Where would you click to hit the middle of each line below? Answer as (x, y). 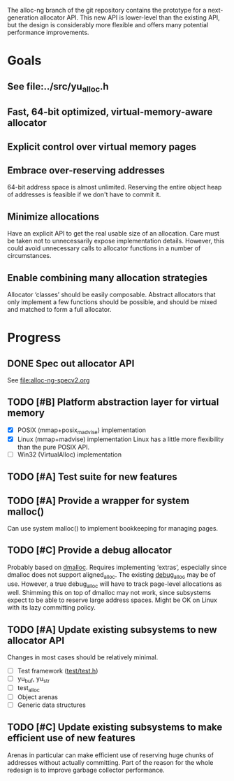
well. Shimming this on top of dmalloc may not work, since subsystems (109, 593)
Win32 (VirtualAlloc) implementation (70, 454)
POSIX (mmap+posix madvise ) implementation (82, 431)
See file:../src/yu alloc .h (58, 87)
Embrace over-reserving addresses (86, 170)
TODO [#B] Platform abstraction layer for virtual (113, 402)
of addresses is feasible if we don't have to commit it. (84, 194)
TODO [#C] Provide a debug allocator (90, 551)
